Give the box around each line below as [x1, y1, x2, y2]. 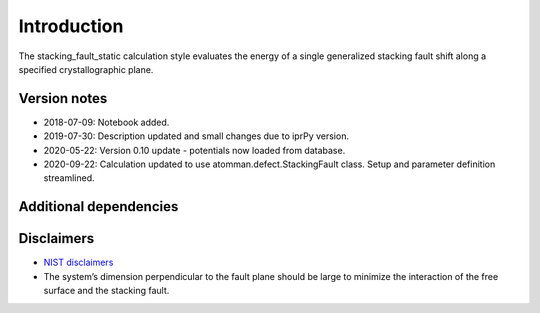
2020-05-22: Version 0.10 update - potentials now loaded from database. [43, 144, 346, 156]
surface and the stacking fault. [43, 285, 170, 297]
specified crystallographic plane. [18, 63, 154, 75]
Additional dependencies [18, 198, 179, 215]
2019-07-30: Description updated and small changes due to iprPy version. [43, 130, 350, 142]
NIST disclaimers [43, 256, 114, 269]
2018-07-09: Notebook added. [43, 116, 170, 128]
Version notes [18, 90, 108, 107]
